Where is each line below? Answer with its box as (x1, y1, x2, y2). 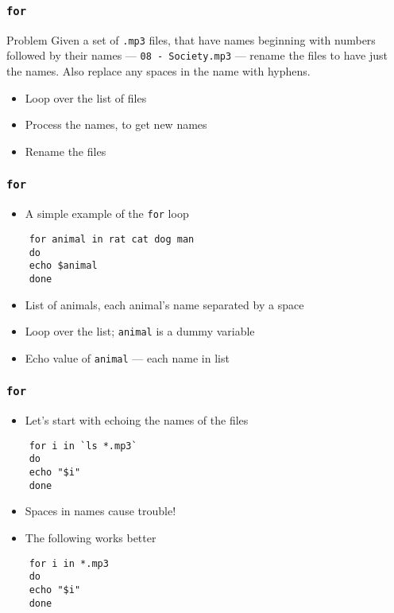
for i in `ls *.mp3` (29, 440, 137, 452)
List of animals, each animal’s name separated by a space (25, 296, 304, 312)
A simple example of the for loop (25, 205, 189, 222)
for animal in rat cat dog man (29, 233, 195, 245)
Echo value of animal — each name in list (25, 349, 230, 366)
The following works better (25, 530, 156, 546)
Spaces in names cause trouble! (25, 502, 176, 519)
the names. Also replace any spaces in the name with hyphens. (6, 63, 311, 80)
